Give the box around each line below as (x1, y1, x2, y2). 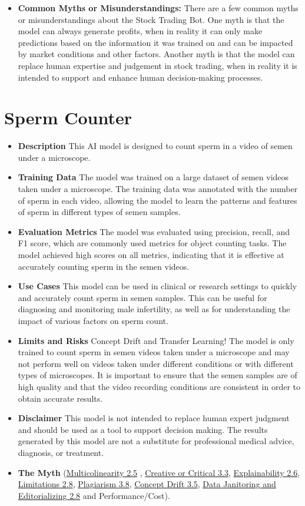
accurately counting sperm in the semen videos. (18, 260, 190, 272)
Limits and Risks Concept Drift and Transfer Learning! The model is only (18, 334, 294, 346)
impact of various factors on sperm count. (18, 315, 168, 326)
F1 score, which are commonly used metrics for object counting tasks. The (18, 237, 287, 249)
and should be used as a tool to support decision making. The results (18, 423, 268, 435)
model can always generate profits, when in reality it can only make (18, 25, 263, 37)
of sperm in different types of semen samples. (18, 206, 181, 218)
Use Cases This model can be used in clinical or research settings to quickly (18, 280, 297, 292)
